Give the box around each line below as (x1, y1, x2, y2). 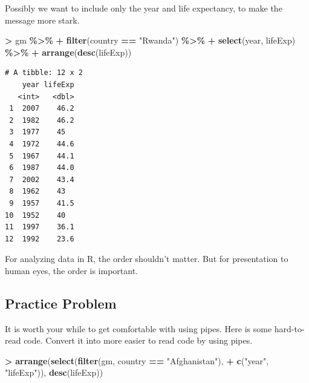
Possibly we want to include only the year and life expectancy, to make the (5, 2, 282, 14)
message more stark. (5, 13, 80, 26)
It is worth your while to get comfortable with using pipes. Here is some (5, 322, 272, 335)
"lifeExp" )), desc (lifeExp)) (5, 366, 103, 379)
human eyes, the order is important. (5, 264, 138, 277)
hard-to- (274, 322, 305, 335)
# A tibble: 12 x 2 (5, 68, 83, 77)
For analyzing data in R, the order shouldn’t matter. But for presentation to (5, 252, 288, 265)
